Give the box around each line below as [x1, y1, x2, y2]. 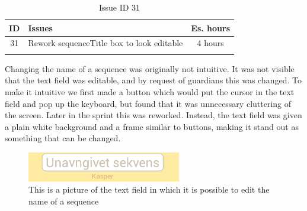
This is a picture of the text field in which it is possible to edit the [28, 183, 270, 196]
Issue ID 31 [98, 1, 140, 13]
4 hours [197, 37, 224, 49]
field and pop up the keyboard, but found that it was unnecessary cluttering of [5, 97, 292, 109]
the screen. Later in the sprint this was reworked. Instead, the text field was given [5, 109, 302, 121]
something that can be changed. [5, 132, 121, 144]
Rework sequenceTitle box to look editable [28, 37, 183, 49]
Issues [28, 21, 53, 34]
